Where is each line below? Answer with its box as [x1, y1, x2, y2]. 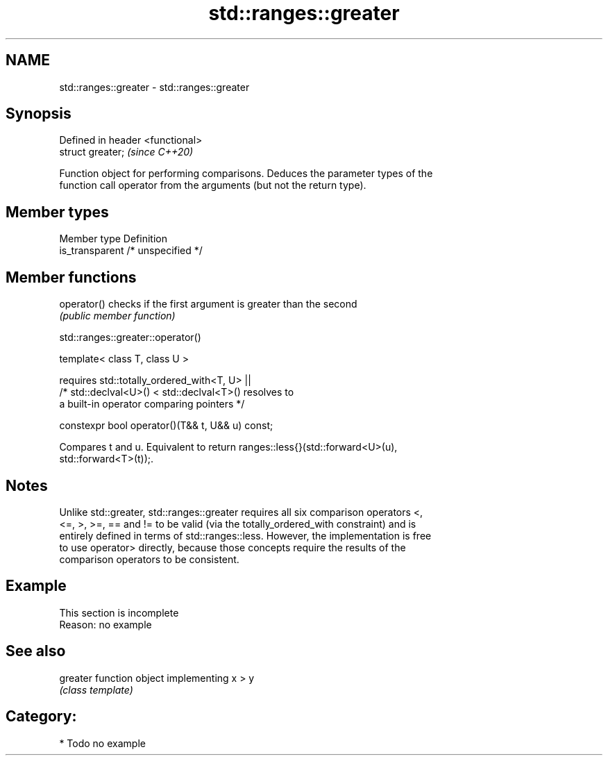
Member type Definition [59, 233, 167, 245]
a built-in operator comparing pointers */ [59, 398, 245, 410]
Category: [6, 708, 77, 726]
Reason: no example [59, 618, 152, 630]
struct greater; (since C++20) [59, 146, 194, 158]
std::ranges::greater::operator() [59, 331, 201, 344]
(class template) [59, 683, 133, 696]
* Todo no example [59, 737, 146, 749]
